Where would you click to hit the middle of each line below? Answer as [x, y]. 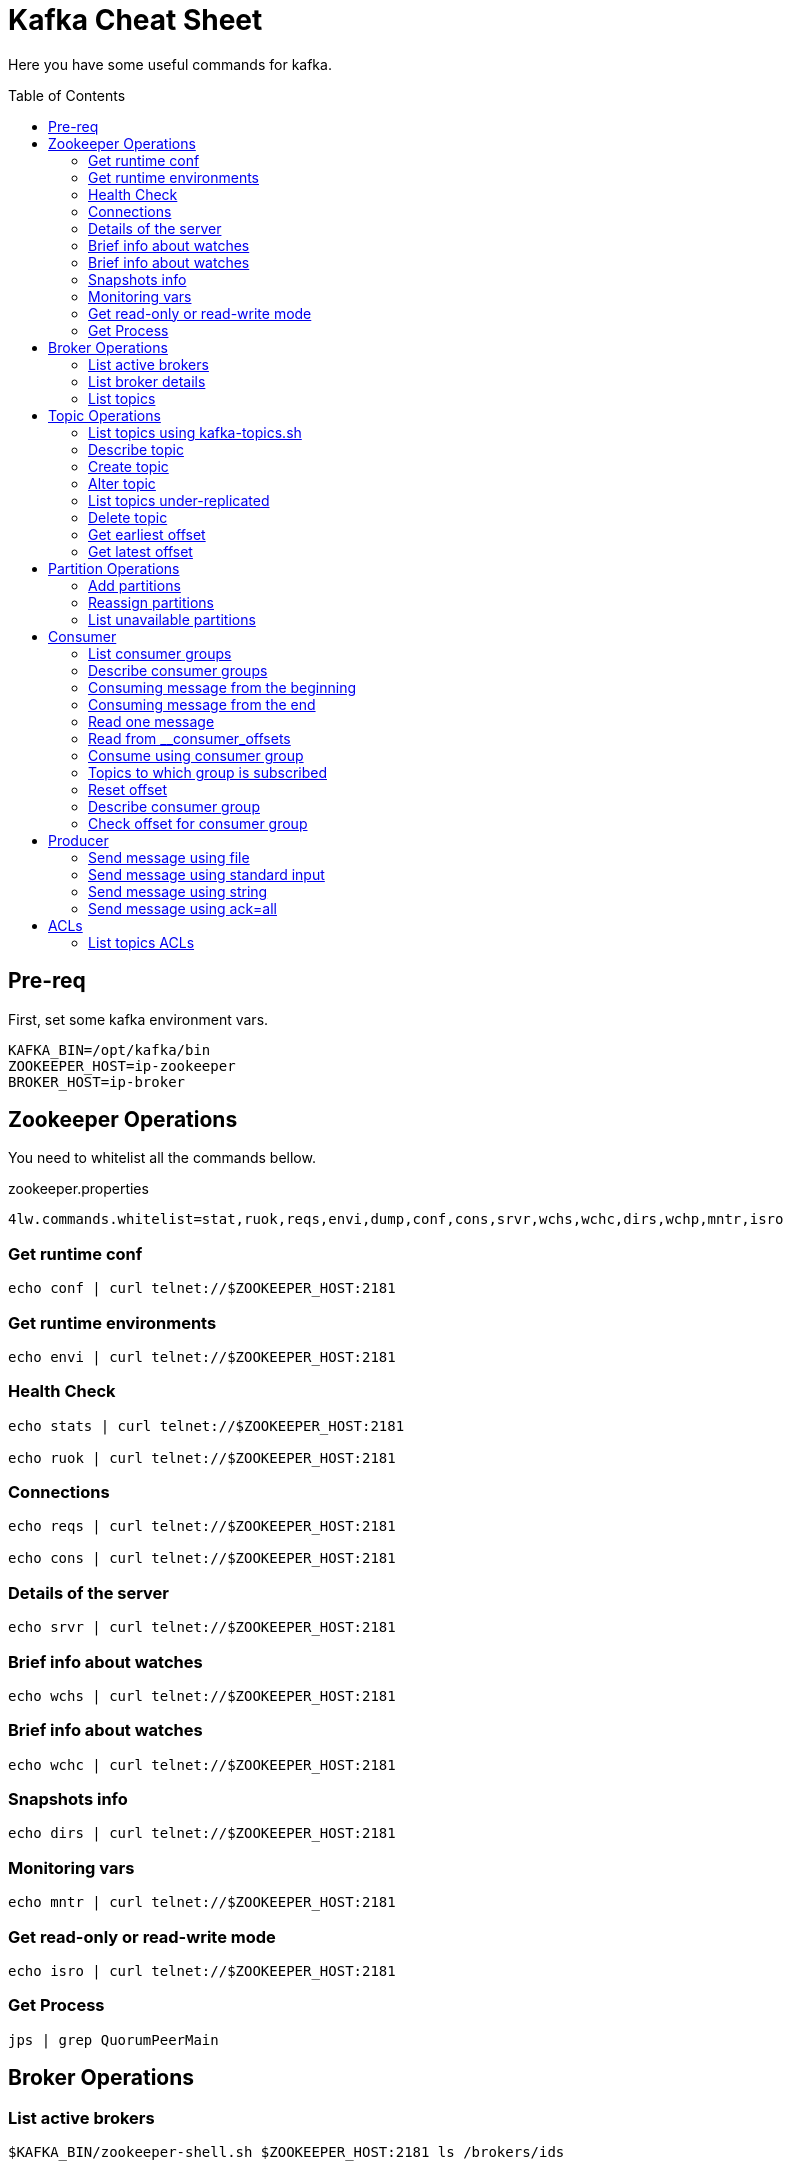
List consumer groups [160, 653]
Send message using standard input [206, 874]
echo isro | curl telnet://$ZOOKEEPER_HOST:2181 [202, 1970]
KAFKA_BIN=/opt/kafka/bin [109, 1049]
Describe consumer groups [178, 670]
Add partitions [134, 585]
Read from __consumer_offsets [189, 738]
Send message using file [169, 857]
